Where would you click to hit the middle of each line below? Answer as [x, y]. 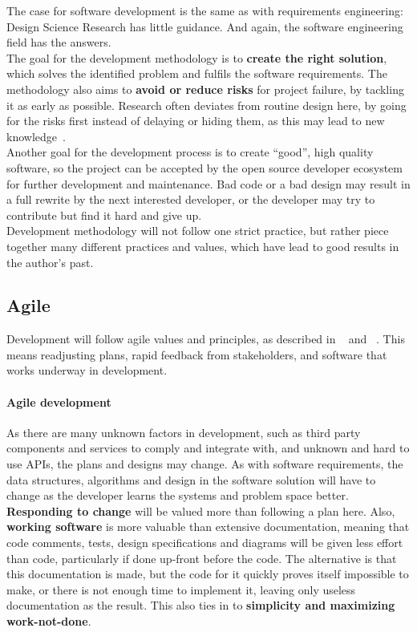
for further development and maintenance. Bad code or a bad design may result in [208, 183]
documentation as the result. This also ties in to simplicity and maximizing [201, 605]
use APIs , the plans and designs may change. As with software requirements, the [205, 464]
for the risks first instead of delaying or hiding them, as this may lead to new [196, 121]
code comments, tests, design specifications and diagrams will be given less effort [205, 543]
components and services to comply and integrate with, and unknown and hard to [208, 448]
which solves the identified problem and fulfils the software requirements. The [197, 73]
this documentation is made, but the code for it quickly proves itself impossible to [208, 574]
